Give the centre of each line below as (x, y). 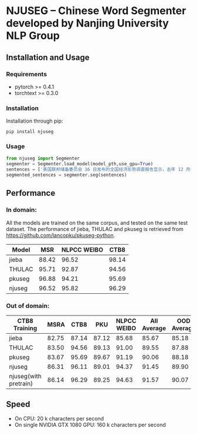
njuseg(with (26, 376)
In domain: (21, 210)
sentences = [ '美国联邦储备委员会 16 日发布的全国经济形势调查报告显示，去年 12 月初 (101, 169)
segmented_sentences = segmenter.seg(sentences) (67, 175)
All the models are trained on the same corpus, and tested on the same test (97, 223)
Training (26, 328)
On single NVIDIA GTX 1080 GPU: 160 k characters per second (90, 425)
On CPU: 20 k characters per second (59, 418)
